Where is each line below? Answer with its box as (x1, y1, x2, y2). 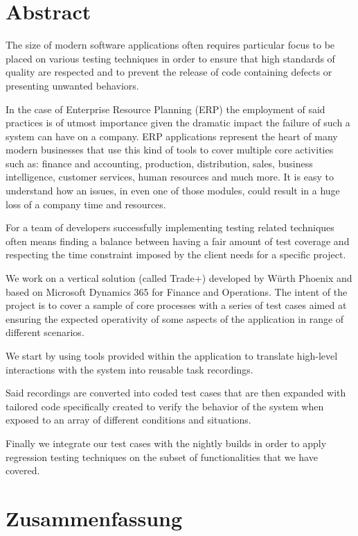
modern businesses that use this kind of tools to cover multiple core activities (6, 142, 334, 157)
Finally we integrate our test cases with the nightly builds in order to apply (6, 435, 327, 450)
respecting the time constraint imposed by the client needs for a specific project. (6, 247, 346, 262)
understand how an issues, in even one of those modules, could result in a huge (6, 183, 340, 198)
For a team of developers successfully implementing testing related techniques (6, 220, 334, 235)
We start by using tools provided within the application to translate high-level (6, 349, 338, 362)
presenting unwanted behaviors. (6, 78, 139, 92)
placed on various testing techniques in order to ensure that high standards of (6, 51, 335, 65)
